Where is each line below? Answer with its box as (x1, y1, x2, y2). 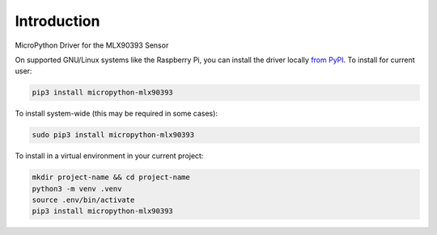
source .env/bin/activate (32, 195, 135, 205)
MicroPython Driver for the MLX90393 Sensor (15, 40, 169, 50)
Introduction (15, 12, 100, 30)
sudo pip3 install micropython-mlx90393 (32, 130, 194, 140)
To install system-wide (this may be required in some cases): (15, 109, 218, 119)
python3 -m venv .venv (32, 184, 122, 193)
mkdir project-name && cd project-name (32, 173, 190, 182)
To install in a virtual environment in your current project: (15, 151, 204, 161)
